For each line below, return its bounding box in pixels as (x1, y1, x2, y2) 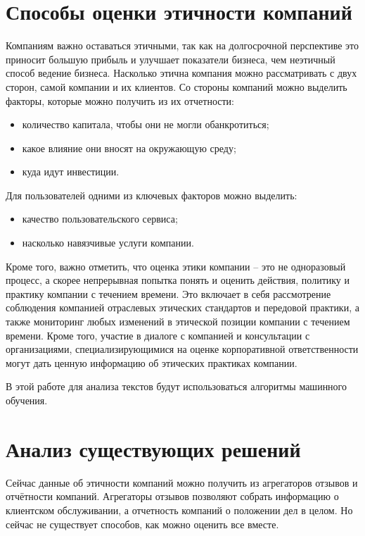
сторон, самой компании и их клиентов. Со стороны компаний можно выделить (6, 79, 347, 94)
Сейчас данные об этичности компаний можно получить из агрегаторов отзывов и (6, 475, 358, 490)
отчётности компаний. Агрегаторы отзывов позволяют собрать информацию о (6, 489, 339, 504)
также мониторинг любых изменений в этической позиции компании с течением (6, 314, 350, 329)
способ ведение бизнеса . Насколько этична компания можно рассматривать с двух (6, 66, 357, 80)
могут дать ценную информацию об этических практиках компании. (6, 355, 297, 370)
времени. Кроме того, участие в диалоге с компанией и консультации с (6, 328, 310, 342)
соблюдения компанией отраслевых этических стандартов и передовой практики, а (6, 300, 359, 315)
